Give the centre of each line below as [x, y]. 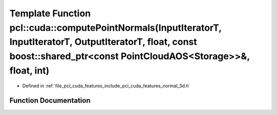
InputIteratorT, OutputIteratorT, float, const [103, 42]
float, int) [29, 70]
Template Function [50, 13]
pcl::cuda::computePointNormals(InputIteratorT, [115, 28]
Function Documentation [50, 100]
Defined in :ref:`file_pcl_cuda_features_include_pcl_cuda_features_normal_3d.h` [106, 86]
